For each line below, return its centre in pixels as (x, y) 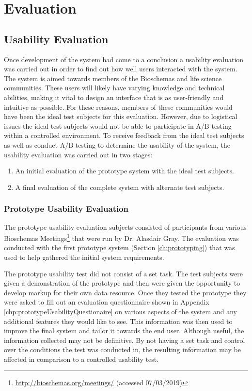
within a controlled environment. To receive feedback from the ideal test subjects (124, 135)
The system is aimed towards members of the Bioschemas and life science (113, 78)
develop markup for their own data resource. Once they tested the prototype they (125, 292)
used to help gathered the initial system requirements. (84, 257)
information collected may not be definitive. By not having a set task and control (125, 340)
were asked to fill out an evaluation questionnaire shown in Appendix (107, 302)
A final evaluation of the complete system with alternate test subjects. (120, 187)
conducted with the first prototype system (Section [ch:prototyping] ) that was (119, 247)
